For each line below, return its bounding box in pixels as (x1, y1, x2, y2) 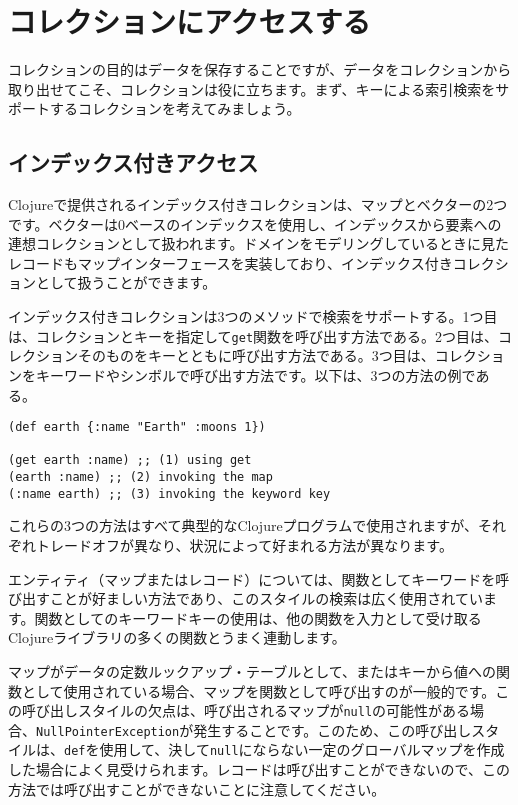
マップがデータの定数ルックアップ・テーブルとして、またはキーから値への (8, 660, 497, 681)
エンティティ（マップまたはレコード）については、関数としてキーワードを (8, 568, 496, 589)
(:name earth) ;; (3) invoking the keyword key (8, 486, 331, 501)
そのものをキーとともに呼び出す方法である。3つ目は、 (77, 345, 435, 366)
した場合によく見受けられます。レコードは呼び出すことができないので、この (8, 759, 511, 780)
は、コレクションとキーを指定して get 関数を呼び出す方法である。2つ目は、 (8, 325, 498, 346)
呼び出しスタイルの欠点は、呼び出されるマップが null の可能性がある (21, 700, 471, 721)
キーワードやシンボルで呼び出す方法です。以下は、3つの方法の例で (35, 364, 476, 385)
